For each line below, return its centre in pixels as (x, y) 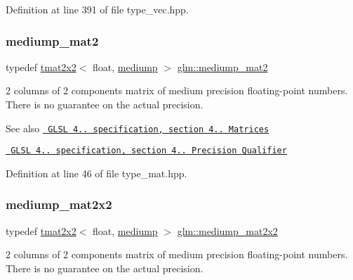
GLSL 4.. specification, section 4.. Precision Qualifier (149, 151)
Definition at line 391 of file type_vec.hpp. (97, 9)
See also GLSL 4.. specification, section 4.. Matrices (138, 128)
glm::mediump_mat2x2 (227, 230)
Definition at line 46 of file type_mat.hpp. (96, 173)
